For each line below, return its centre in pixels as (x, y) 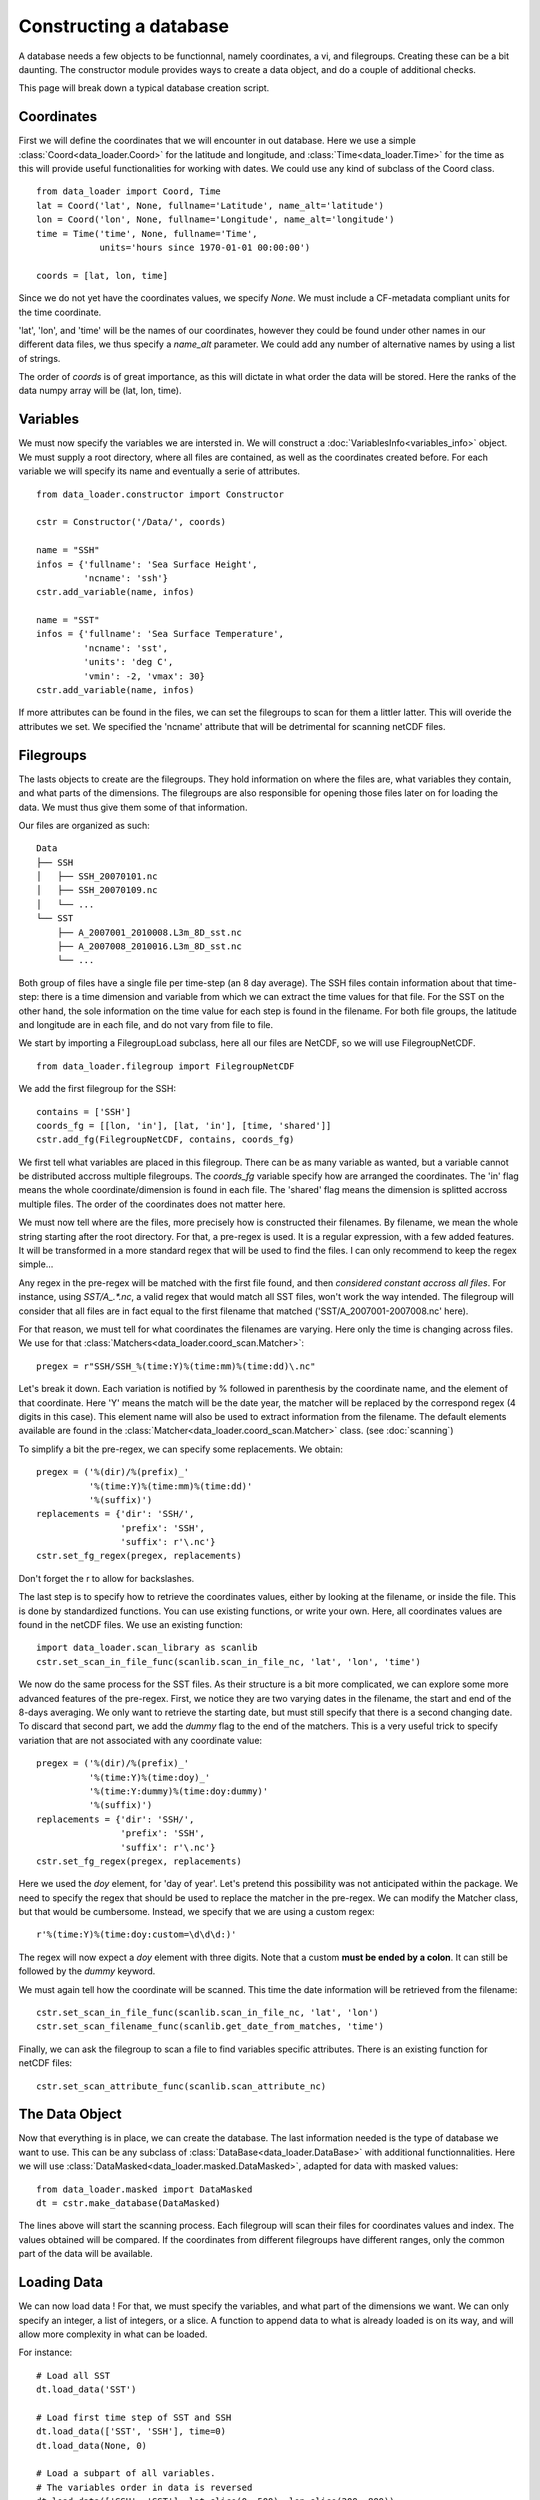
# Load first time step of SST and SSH (134, 2417)
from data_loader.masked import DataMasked (144, 2189)
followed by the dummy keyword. (87, 1971)
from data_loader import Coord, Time (129, 191)
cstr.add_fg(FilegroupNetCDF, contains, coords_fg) (165, 1139)
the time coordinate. (60, 312)
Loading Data (61, 2282)
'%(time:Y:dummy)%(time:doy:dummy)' (178, 1791)
